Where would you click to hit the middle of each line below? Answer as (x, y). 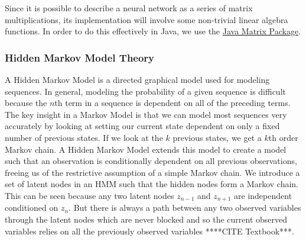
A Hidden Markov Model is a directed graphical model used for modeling (137, 79)
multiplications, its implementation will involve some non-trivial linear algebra (147, 19)
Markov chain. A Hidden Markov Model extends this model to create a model (146, 149)
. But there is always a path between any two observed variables (185, 208)
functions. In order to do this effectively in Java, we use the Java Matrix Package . (153, 31)
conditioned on (32, 208)
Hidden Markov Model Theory (80, 57)
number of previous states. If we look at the (84, 137)
